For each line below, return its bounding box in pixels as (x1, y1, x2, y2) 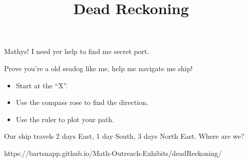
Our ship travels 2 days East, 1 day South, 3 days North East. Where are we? (4, 131, 244, 141)
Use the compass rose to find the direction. (16, 97, 148, 107)
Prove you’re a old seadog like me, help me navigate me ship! (4, 63, 193, 73)
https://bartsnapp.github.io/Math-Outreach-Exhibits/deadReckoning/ (4, 147, 222, 158)
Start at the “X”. (16, 80, 68, 90)
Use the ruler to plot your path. (16, 114, 114, 124)
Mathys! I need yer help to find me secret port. (4, 46, 149, 57)
